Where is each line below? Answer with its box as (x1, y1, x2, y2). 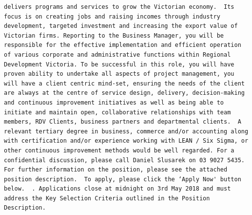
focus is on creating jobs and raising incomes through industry (4, 13, 220, 20)
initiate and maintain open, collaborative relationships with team (4, 108, 231, 116)
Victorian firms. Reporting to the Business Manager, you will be (4, 32, 224, 39)
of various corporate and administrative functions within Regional (4, 51, 231, 58)
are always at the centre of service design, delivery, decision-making (4, 89, 245, 97)
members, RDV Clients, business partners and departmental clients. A (4, 118, 241, 126)
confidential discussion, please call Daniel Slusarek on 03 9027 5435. (4, 156, 245, 164)
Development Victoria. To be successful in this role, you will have (4, 61, 234, 68)
